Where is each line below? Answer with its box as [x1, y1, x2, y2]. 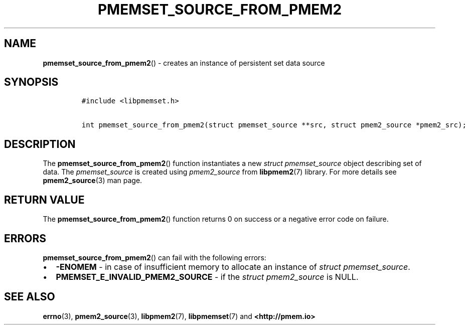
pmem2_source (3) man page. [43, 176, 142, 185]
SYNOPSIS [4, 76, 59, 89]
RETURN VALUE [4, 193, 85, 206]
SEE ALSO [4, 290, 55, 303]
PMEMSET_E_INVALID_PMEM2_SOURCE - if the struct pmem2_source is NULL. [56, 271, 359, 282]
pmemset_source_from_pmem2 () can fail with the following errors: [43, 253, 266, 262]
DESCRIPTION [4, 137, 76, 150]
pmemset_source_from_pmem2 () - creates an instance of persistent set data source [43, 58, 325, 67]
